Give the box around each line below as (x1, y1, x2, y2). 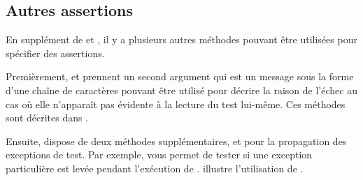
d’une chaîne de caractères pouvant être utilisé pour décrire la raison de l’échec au (6, 82, 357, 97)
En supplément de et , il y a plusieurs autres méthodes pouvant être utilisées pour (6, 32, 357, 47)
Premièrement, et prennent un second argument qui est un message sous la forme (6, 69, 354, 84)
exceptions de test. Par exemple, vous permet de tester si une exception (6, 147, 313, 162)
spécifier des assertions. (6, 45, 105, 60)
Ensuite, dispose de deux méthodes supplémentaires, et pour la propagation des (6, 133, 347, 148)
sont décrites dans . (6, 110, 89, 125)
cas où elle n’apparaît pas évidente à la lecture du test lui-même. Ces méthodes (6, 96, 346, 111)
